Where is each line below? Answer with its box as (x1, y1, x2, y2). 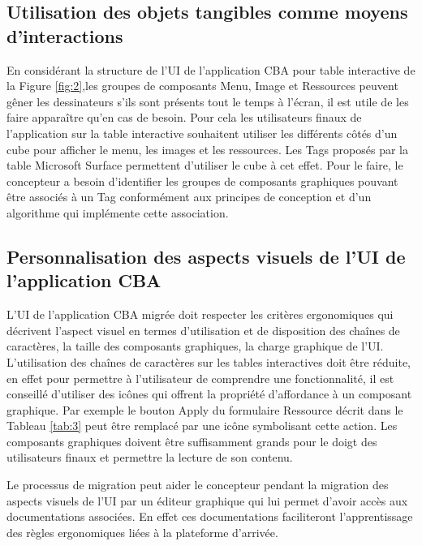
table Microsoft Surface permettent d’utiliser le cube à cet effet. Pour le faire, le (6, 157, 403, 174)
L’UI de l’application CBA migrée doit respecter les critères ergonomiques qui (6, 306, 394, 323)
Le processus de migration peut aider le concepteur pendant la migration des (6, 476, 389, 493)
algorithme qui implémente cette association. (6, 204, 229, 221)
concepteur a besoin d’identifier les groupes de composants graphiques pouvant (6, 172, 398, 189)
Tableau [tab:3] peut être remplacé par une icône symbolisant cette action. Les (6, 417, 398, 434)
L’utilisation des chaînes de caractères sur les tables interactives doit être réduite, (6, 353, 411, 370)
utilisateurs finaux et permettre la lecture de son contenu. (6, 449, 293, 466)
